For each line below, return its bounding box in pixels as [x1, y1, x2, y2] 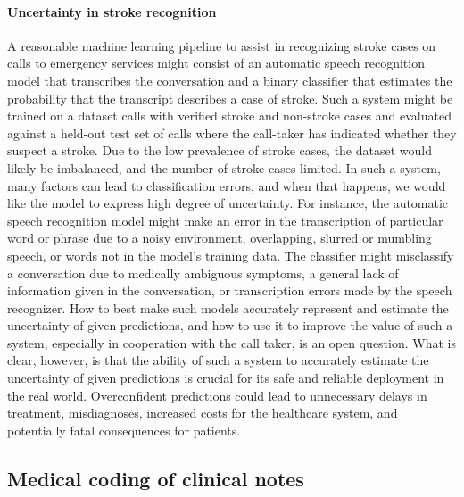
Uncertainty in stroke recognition [7, 2, 217, 21]
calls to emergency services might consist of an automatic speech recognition [7, 54, 425, 72]
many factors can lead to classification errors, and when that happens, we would [7, 176, 446, 195]
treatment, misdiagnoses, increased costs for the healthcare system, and [7, 403, 398, 422]
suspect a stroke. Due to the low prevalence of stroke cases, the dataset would [7, 141, 432, 160]
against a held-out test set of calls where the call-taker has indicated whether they [7, 123, 457, 142]
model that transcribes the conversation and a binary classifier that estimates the [7, 70, 452, 89]
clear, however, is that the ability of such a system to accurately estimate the [7, 351, 429, 369]
